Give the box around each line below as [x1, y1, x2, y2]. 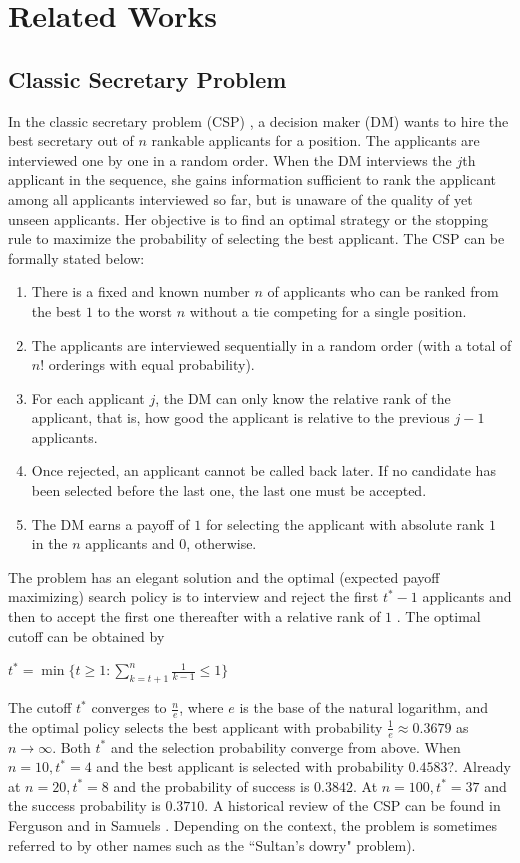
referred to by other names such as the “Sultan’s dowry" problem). [8, 834, 416, 855]
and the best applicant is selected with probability [96, 756, 404, 777]
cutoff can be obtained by [8, 625, 165, 646]
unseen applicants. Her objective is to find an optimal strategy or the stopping [8, 208, 489, 229]
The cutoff [8, 697, 72, 718]
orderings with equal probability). [48, 354, 255, 375]
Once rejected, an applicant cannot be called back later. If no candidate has [31, 460, 496, 481]
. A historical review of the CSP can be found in [204, 795, 501, 816]
